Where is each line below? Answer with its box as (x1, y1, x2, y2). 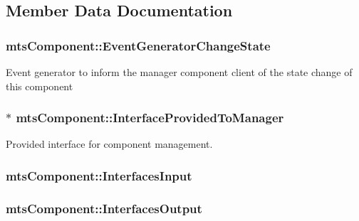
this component (6, 78, 73, 93)
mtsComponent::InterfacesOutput (6, 199, 202, 217)
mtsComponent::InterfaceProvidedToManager (16, 109, 284, 126)
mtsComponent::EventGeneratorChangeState (6, 36, 271, 54)
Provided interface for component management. (6, 136, 213, 151)
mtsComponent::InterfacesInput (6, 166, 192, 184)
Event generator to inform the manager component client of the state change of (6, 65, 353, 79)
